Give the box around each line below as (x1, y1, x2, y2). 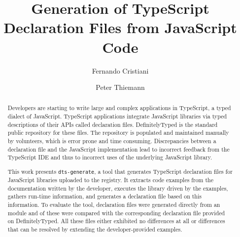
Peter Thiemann (96, 82, 145, 92)
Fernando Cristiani (92, 65, 149, 76)
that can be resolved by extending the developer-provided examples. (7, 225, 182, 234)
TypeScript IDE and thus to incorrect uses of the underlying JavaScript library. (7, 153, 212, 161)
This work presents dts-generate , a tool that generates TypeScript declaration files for (7, 167, 233, 175)
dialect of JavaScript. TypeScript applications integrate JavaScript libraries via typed (7, 112, 227, 120)
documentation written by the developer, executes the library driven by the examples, (7, 184, 228, 192)
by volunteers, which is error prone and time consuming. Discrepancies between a (7, 137, 216, 145)
